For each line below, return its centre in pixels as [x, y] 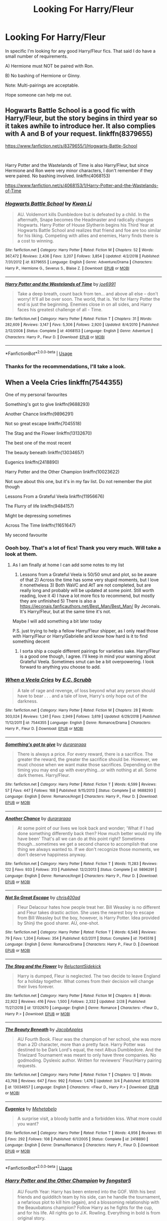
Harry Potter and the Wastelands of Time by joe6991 [60, 284]
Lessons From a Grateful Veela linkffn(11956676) [55, 496]
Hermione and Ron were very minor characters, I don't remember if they [79, 170]
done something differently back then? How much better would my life [89, 833]
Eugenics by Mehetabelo [31, 1109]
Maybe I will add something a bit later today [57, 621]
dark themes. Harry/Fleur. [44, 775]
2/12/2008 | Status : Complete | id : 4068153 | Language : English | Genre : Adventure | [79, 331]
